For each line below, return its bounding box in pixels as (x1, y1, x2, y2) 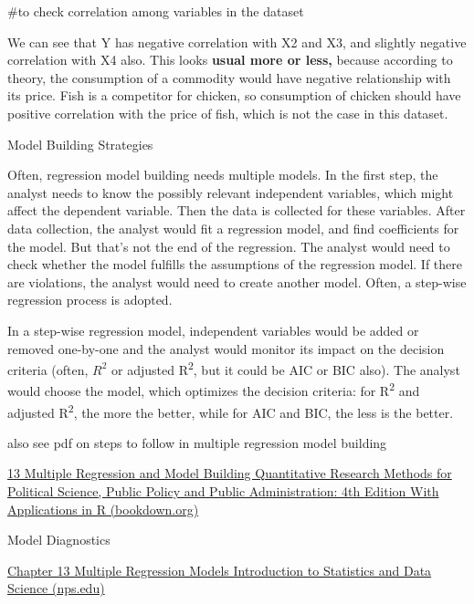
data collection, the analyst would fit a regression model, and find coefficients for (7, 218, 459, 237)
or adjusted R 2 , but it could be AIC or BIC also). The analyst (111, 358, 460, 379)
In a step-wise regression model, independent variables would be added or (7, 320, 419, 339)
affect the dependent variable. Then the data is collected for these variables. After (7, 201, 466, 220)
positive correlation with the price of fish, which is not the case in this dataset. (7, 103, 448, 122)
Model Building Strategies (7, 134, 153, 153)
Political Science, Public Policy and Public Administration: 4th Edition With (7, 482, 439, 501)
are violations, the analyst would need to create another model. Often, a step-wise (7, 272, 467, 291)
